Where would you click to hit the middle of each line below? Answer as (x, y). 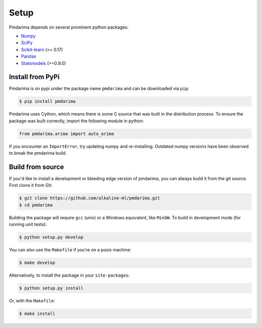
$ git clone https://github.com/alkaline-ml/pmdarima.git (90, 198)
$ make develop (37, 263)
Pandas (29, 56)
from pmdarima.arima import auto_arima (66, 134)
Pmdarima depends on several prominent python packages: (69, 27)
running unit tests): (28, 224)
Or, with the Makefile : (32, 301)
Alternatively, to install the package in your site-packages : (69, 275)
